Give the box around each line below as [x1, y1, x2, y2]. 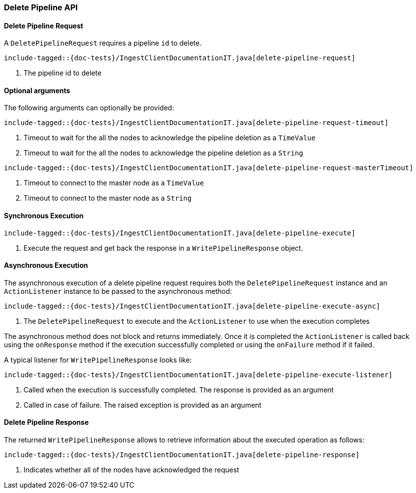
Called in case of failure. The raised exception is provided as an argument [24, 400, 261, 409]
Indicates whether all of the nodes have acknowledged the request [24, 466, 239, 474]
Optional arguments [4, 86, 70, 95]
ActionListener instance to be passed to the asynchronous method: [4, 286, 232, 295]
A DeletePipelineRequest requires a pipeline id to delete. [4, 39, 202, 48]
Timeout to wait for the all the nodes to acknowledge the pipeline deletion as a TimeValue [24, 133, 316, 142]
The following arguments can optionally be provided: [4, 104, 174, 112]
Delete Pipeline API [4, 2, 78, 12]
